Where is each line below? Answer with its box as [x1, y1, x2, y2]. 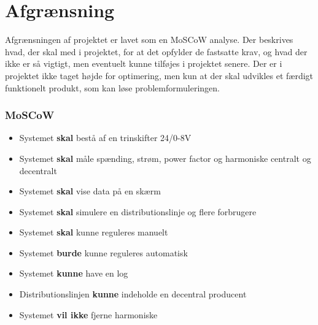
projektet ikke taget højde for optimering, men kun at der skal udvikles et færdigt [5, 69, 314, 82]
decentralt [19, 164, 57, 177]
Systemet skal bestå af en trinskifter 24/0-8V [19, 131, 192, 144]
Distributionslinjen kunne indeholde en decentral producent [19, 288, 247, 300]
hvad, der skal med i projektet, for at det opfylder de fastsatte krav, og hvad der [5, 45, 308, 58]
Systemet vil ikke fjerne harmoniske [19, 308, 158, 321]
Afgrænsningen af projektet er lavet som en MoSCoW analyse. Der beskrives [5, 33, 293, 46]
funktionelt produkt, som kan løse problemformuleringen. [5, 81, 220, 94]
